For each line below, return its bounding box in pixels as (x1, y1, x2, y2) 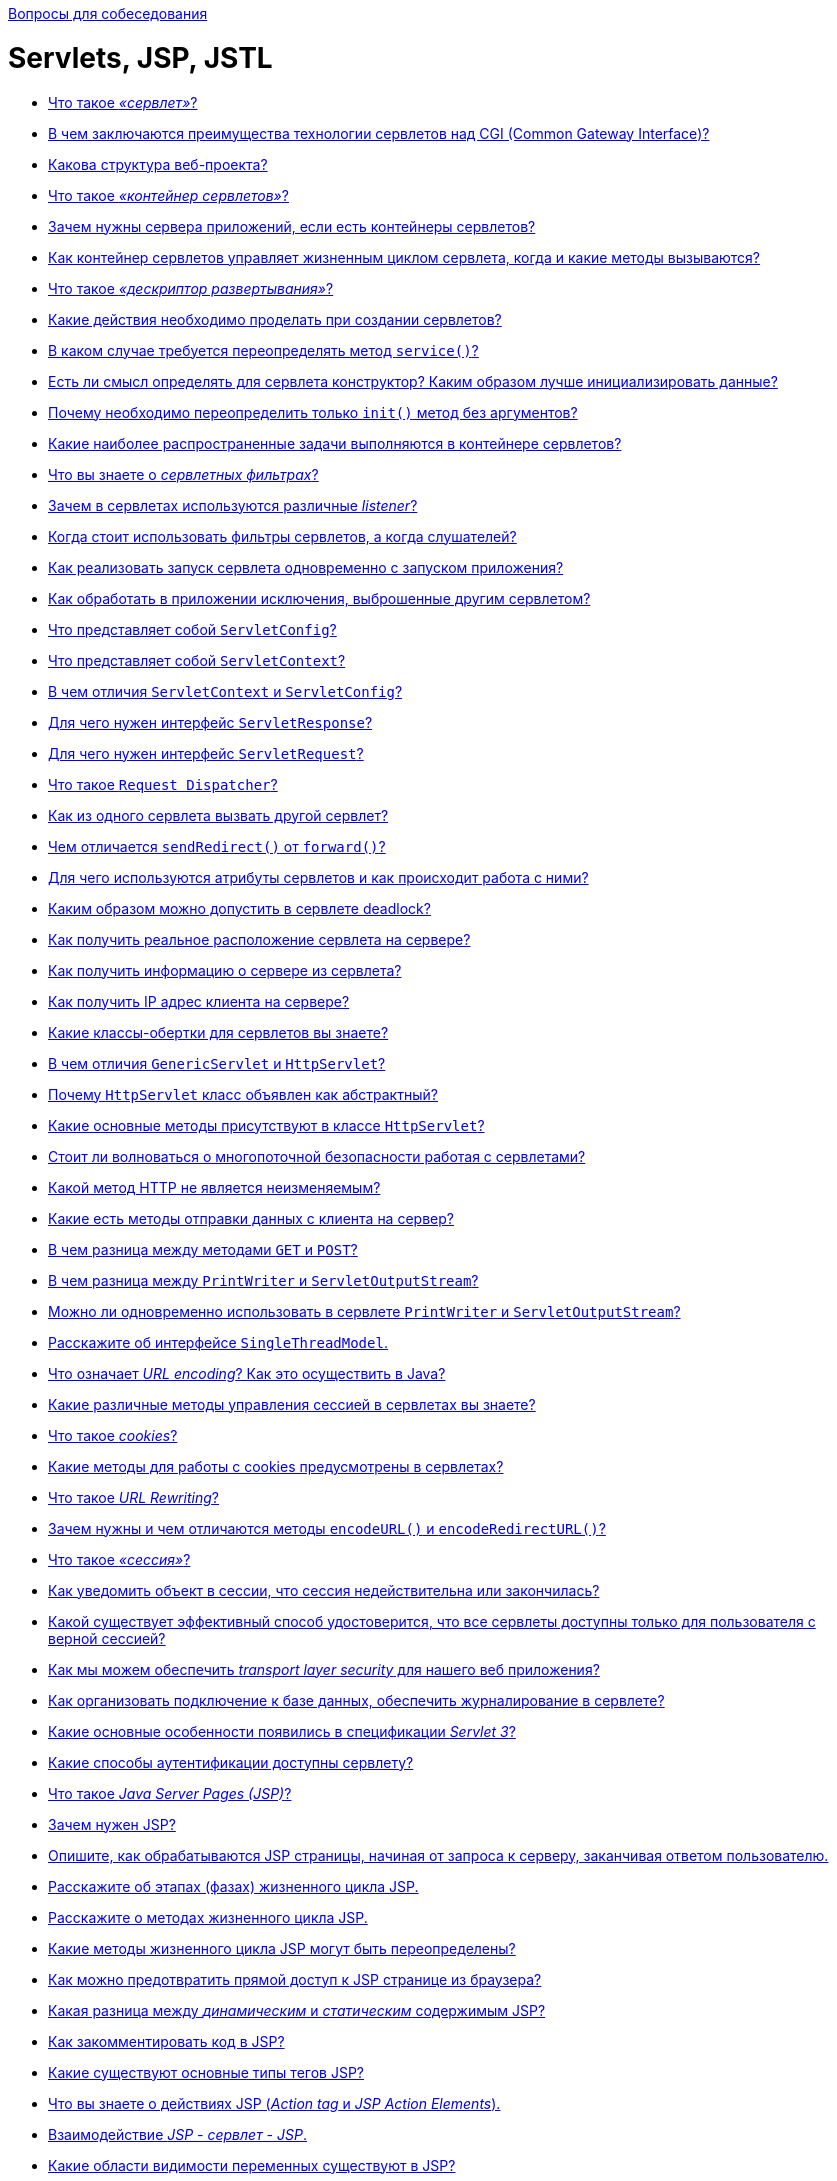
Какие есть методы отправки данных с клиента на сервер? (48, 1209, 454, 1227)
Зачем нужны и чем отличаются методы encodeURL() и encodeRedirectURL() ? (48, 1519, 606, 1537)
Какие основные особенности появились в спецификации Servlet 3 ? (48, 1722, 516, 1740)
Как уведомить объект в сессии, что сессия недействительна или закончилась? (48, 1581, 600, 1599)
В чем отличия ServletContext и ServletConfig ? (48, 682, 403, 700)
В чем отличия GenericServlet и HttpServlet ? (48, 1054, 386, 1072)
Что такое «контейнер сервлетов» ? (48, 186, 289, 204)
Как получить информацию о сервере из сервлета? (48, 961, 402, 979)
